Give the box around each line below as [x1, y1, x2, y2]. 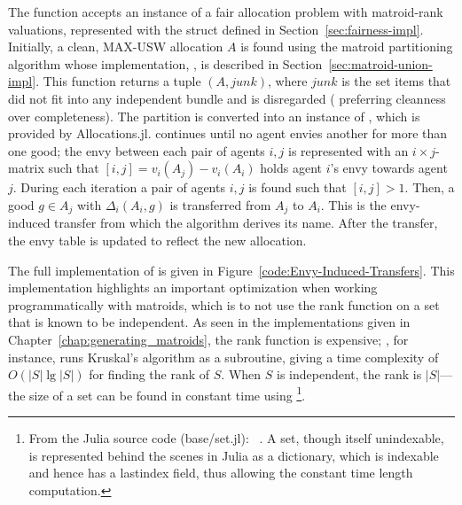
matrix [8, 159, 44, 177]
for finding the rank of [89, 365, 210, 384]
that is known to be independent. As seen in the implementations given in [8, 313, 411, 331]
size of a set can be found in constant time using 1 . [29, 383, 306, 404]
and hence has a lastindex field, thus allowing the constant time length [28, 463, 413, 482]
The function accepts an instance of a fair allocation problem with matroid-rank [8, 3, 443, 20]
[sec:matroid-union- [328, 54, 433, 73]
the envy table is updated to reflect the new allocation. [8, 230, 307, 249]
